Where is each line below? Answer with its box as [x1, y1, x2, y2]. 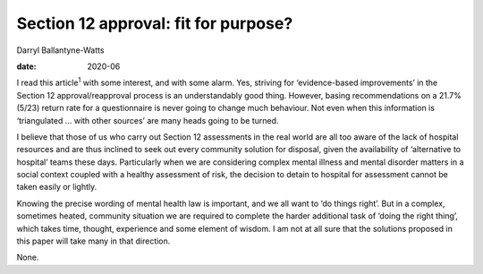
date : [16, 61, 37, 72]
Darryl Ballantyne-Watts [16, 45, 105, 56]
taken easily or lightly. [16, 182, 97, 193]
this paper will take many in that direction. [16, 235, 171, 246]
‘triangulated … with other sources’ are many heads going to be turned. [16, 115, 279, 125]
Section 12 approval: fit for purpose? [16, 13, 293, 33]
